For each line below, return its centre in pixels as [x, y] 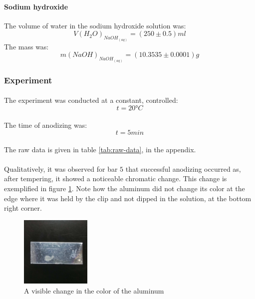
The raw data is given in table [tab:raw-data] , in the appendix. [100, 149]
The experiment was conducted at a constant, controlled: [91, 100]
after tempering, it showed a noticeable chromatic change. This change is [116, 178]
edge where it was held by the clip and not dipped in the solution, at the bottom [128, 198]
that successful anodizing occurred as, [183, 168]
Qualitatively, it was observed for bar [61, 168]
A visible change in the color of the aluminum [94, 290]
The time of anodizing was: [46, 125]
